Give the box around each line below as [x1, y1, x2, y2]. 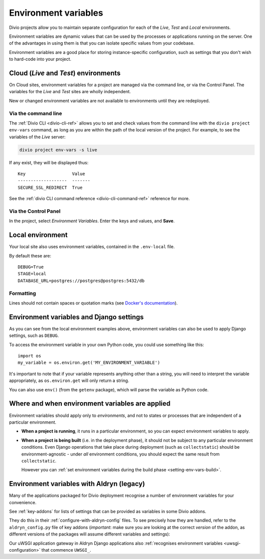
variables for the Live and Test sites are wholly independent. [9, 89, 131, 95]
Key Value [18, 171, 85, 177]
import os [18, 353, 41, 359]
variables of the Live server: [9, 134, 66, 140]
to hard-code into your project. [9, 56, 72, 62]
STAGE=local [18, 271, 47, 277]
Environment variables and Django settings [9, 313, 144, 321]
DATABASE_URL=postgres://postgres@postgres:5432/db [18, 278, 145, 283]
